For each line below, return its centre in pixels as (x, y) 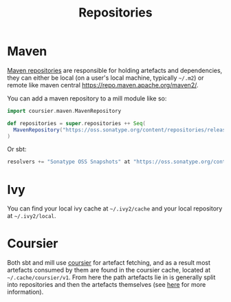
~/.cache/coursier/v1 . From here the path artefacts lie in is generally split (111, 277)
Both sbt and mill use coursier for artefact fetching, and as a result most (109, 263)
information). (25, 292)
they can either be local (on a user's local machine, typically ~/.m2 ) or (106, 78)
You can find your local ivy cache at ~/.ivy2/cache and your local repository (115, 208)
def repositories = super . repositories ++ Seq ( (77, 123)
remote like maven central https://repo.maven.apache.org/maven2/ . (103, 85)
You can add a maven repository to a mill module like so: (87, 98)
